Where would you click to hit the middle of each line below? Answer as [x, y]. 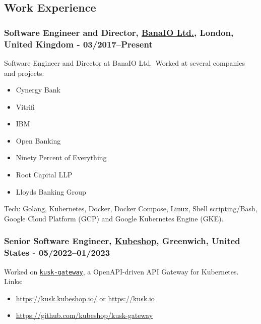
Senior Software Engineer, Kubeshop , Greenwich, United [122, 241]
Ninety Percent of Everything [61, 157]
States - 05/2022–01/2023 [57, 252]
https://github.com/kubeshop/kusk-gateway [84, 315]
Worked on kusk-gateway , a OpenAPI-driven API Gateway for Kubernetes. [121, 271]
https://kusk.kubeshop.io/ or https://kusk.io [85, 298]
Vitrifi [25, 106]
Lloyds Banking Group [51, 191]
